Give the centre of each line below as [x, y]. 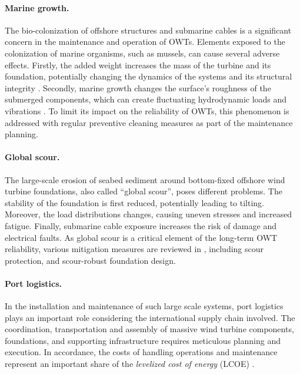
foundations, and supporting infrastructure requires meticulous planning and [143, 340]
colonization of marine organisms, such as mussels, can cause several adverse [142, 53]
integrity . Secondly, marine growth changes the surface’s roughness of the [138, 87]
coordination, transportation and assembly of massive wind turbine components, [149, 329]
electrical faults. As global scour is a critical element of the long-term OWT [141, 237]
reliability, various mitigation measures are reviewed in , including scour [134, 249]
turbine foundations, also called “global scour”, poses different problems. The [144, 191]
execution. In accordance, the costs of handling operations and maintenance [141, 352]
